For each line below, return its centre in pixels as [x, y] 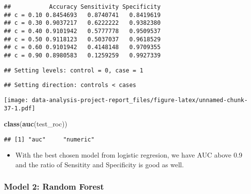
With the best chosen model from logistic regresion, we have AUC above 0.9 [129, 155]
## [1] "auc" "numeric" [49, 139]
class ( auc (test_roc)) [36, 124]
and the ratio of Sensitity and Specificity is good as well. [99, 165]
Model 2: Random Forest [54, 186]
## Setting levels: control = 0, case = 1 [74, 70]
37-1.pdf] [20, 108]
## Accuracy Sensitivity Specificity [82, 7]
